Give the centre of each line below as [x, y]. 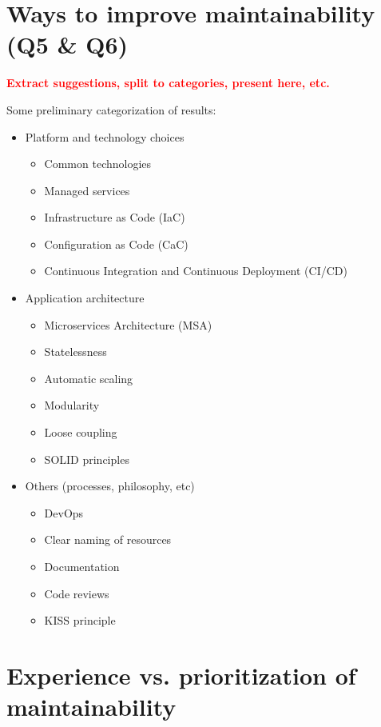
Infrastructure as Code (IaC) [115, 217]
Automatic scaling [89, 378]
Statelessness [75, 352]
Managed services [87, 190]
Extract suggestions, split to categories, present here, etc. [168, 83]
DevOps [64, 512]
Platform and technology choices [105, 136]
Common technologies [98, 164]
